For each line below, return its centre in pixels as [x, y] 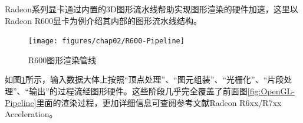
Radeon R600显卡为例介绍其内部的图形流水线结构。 [103, 20]
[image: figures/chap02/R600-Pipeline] [106, 41]
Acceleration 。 [31, 114]
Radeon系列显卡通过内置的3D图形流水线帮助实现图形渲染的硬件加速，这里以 [151, 9]
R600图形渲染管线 [62, 59]
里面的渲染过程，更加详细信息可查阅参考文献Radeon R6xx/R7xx [159, 102]
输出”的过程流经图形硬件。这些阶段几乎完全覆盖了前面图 [138, 91]
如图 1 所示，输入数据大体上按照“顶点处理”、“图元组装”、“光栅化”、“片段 [144, 79]
